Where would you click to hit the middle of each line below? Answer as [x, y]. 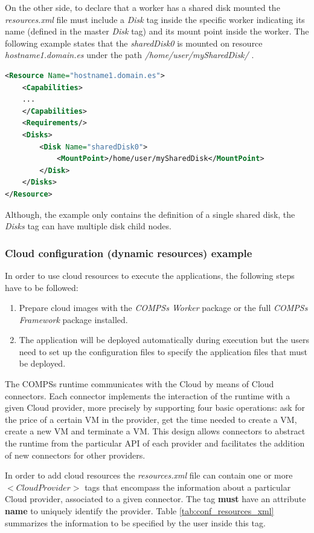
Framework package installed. [73, 319]
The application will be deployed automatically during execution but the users [164, 340]
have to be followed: [42, 287]
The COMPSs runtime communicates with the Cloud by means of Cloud [139, 384]
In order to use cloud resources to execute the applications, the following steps [150, 275]
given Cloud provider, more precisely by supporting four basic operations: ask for [155, 407]
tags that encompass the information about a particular [188, 487]
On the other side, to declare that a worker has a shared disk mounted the [143, 7]
